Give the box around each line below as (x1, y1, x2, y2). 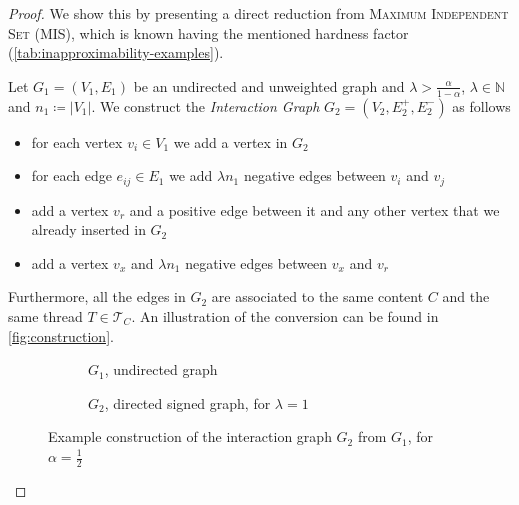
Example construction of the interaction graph (48, 426, 332, 447)
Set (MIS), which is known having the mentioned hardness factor (8, 22, 409, 43)
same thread (8, 306, 83, 327)
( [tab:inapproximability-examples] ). (8, 42, 224, 63)
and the (442, 286, 490, 307)
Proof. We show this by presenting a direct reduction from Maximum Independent (8, 3, 509, 23)
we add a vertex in (173, 131, 288, 152)
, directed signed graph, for (104, 392, 271, 413)
